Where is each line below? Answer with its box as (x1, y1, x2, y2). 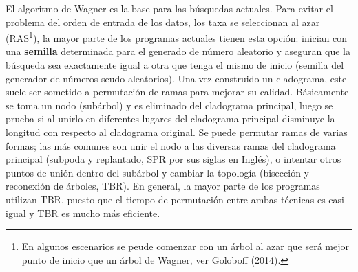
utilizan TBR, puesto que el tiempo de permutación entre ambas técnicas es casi (6, 192, 344, 206)
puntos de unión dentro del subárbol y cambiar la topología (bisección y (6, 165, 309, 179)
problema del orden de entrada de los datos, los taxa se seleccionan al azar (6, 14, 320, 29)
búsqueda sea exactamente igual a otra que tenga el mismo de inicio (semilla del (6, 58, 344, 72)
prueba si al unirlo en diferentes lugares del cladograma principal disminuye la (6, 111, 335, 126)
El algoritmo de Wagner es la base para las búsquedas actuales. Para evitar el (6, 1, 333, 15)
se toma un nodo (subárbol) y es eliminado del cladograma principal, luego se (6, 98, 333, 112)
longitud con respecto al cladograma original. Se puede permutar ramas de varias (6, 125, 348, 139)
